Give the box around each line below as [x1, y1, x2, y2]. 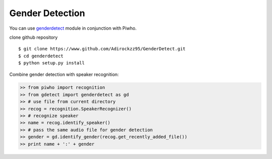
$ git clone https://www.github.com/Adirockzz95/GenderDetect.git [18, 46, 186, 52]
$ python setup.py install [18, 60, 85, 66]
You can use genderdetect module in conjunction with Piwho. [9, 25, 137, 31]
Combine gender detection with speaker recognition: [9, 71, 119, 77]
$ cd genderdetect [18, 53, 64, 59]
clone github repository [9, 34, 58, 40]
